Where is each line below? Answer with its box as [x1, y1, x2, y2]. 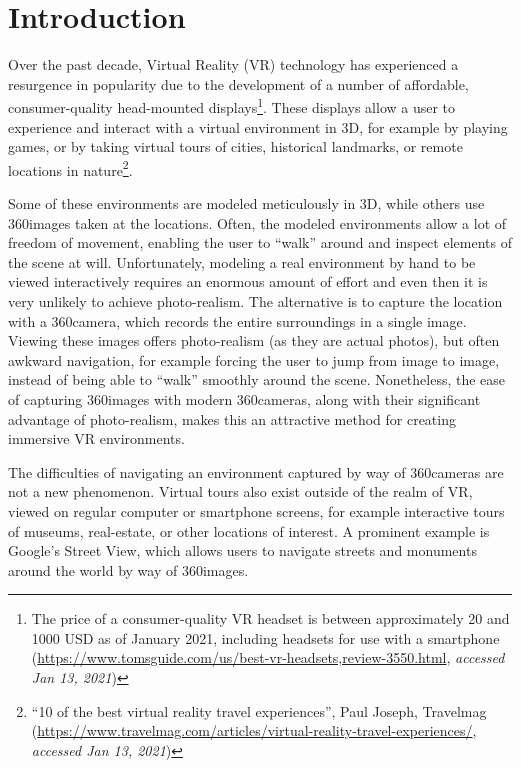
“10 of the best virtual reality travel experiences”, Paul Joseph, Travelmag [31, 700, 487, 721]
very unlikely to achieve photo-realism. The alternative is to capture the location [8, 290, 503, 311]
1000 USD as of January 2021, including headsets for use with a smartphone [31, 627, 500, 648]
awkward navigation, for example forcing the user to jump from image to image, [8, 349, 500, 370]
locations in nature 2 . [8, 156, 133, 180]
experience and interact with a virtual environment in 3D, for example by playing [8, 116, 508, 137]
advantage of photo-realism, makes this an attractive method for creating [8, 408, 456, 429]
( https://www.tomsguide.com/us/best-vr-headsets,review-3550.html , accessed [31, 647, 505, 668]
